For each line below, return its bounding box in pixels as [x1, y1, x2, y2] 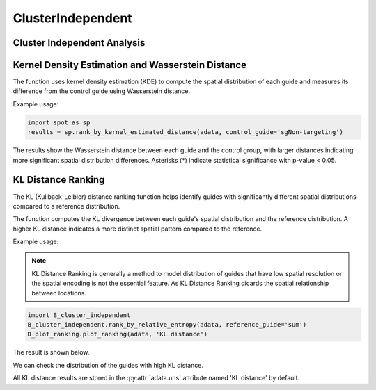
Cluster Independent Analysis [13, 37, 146, 49]
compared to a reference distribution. [13, 202, 120, 210]
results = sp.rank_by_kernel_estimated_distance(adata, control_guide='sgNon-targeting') [27, 129, 344, 136]
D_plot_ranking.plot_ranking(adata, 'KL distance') [27, 330, 208, 339]
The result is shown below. [13, 348, 90, 357]
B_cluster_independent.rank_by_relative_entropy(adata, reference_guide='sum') [27, 320, 307, 329]
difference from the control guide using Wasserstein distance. [13, 87, 191, 95]
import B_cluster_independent [27, 311, 131, 319]
